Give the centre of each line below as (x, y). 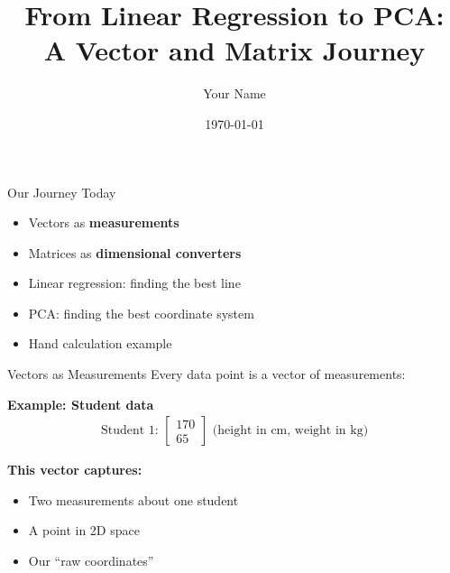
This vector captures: (75, 470)
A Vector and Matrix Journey (234, 50)
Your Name (234, 93)
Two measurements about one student (133, 499)
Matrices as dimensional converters (135, 252)
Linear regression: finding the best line (134, 283)
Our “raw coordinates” (91, 561)
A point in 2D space (84, 530)
